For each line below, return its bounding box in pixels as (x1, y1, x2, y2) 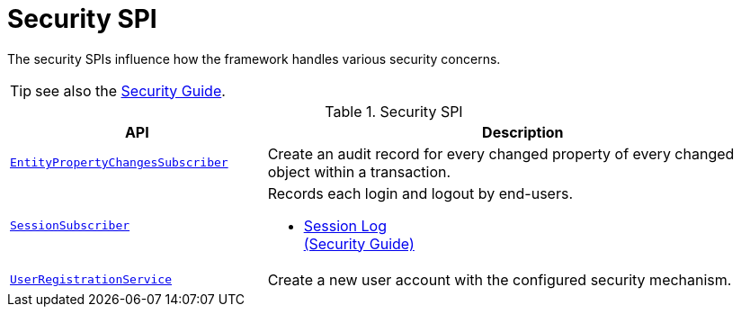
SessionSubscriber (10, 219, 130, 233)
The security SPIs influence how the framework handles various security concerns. (7, 50, 501, 67)
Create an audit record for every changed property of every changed (267, 144, 735, 163)
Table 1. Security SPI (325, 102, 463, 121)
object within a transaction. (267, 162, 451, 181)
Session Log (303, 216, 388, 235)
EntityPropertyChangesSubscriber (10, 156, 228, 170)
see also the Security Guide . (35, 81, 226, 100)
